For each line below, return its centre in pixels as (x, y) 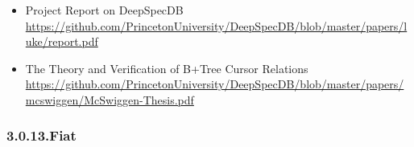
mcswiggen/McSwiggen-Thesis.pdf (110, 99)
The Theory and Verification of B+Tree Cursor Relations (167, 68)
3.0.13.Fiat (41, 135)
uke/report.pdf (62, 41)
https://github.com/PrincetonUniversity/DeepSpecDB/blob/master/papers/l (216, 25)
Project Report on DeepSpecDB (104, 10)
